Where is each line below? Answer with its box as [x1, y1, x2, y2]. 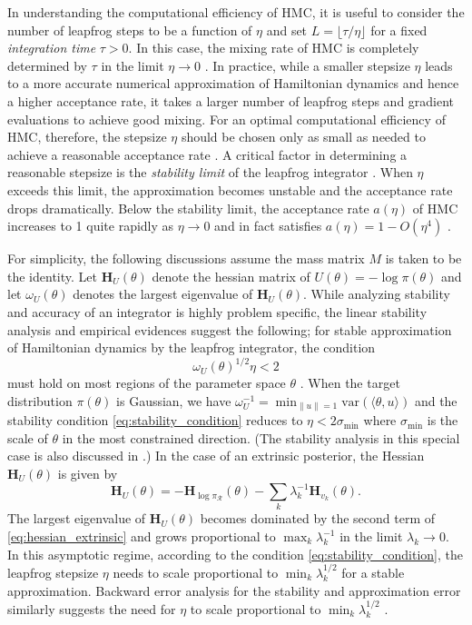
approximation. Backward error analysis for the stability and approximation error [7, 580, 461, 600]
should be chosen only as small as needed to [181, 127, 426, 146]
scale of [7, 428, 48, 447]
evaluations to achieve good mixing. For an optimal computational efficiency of [7, 109, 446, 128]
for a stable [341, 563, 405, 582]
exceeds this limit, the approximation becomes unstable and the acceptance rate [7, 180, 453, 199]
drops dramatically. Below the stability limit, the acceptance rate [7, 198, 369, 217]
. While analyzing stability [303, 284, 450, 303]
